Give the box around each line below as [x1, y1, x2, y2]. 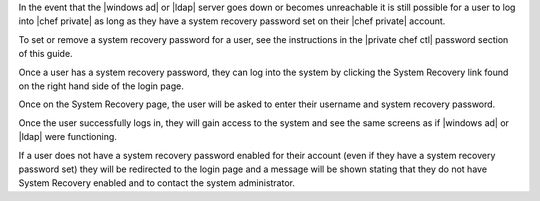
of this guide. [18, 48, 74, 60]
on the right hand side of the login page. [18, 80, 184, 92]
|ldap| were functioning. [18, 131, 117, 143]
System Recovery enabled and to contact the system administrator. [18, 177, 295, 189]
